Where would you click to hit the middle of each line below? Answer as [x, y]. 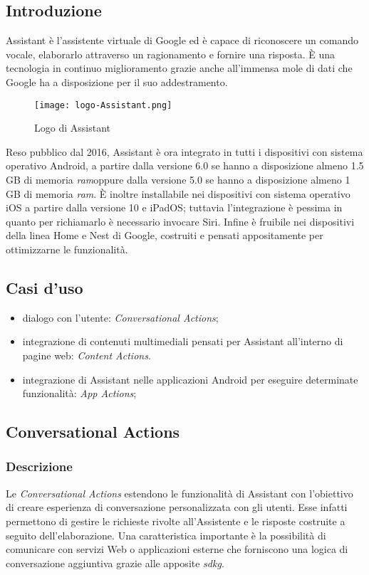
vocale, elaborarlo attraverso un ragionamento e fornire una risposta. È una [170, 54]
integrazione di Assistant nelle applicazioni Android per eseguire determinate [190, 379]
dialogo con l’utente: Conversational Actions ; [120, 317]
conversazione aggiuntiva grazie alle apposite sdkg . [115, 563]
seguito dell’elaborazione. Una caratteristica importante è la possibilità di [166, 535]
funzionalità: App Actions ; [79, 393]
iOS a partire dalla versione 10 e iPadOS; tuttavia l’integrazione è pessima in [174, 207]
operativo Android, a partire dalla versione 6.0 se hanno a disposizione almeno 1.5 [185, 165]
